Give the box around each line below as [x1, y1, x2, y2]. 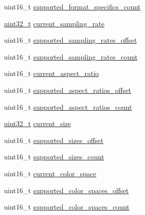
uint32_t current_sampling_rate [4, 18, 104, 28]
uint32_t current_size [4, 118, 71, 129]
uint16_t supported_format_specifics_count [4, 1, 141, 11]
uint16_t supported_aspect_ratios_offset [4, 84, 132, 95]
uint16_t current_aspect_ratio [4, 68, 99, 78]
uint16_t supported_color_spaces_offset [4, 185, 129, 195]
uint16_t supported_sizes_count [4, 151, 104, 162]
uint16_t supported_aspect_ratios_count [4, 101, 132, 112]
